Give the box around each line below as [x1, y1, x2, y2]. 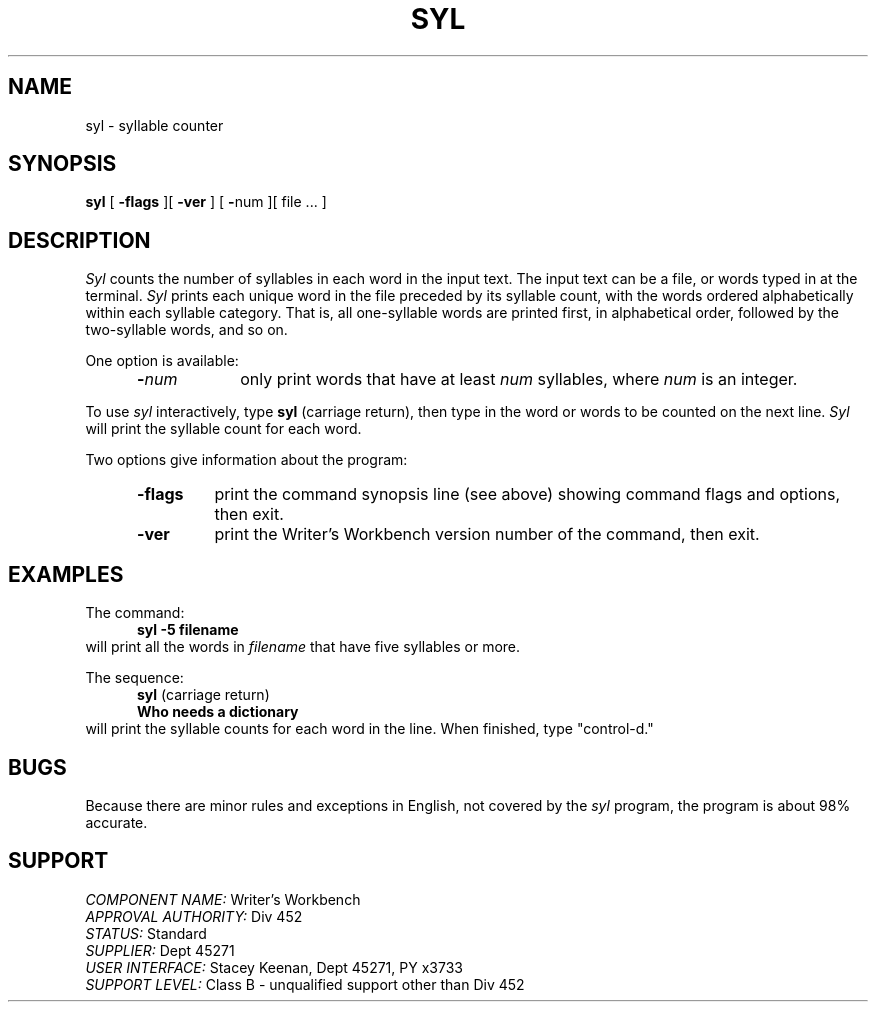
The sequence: [85, 669, 184, 687]
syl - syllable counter [85, 116, 224, 134]
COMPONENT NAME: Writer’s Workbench [85, 890, 361, 908]
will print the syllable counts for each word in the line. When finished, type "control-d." [85, 720, 654, 738]
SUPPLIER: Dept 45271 [85, 941, 235, 959]
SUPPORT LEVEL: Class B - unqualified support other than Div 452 [85, 975, 525, 993]
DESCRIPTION [8, 227, 151, 253]
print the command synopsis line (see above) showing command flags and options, [214, 484, 841, 505]
